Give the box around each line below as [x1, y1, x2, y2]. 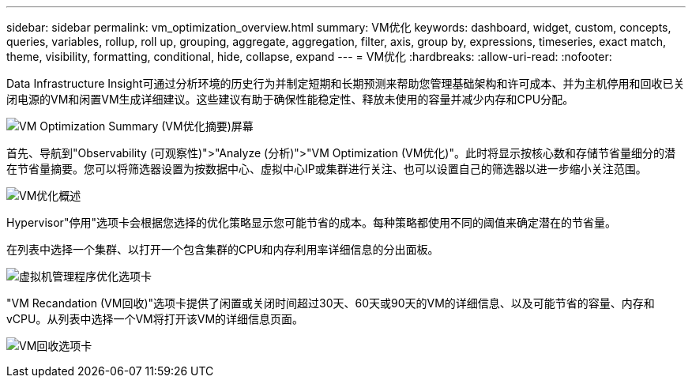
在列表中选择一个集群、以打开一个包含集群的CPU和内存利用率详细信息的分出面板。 [6, 243, 439, 256]
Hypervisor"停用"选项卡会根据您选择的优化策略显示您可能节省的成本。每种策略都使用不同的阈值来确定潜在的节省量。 [6, 216, 616, 229]
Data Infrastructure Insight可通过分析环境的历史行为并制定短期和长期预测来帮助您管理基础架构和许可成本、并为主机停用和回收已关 [6, 77, 685, 90]
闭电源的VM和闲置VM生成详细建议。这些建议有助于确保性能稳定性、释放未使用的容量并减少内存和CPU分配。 [6, 92, 574, 106]
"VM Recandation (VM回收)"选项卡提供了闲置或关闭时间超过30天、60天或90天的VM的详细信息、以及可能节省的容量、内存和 [6, 296, 655, 310]
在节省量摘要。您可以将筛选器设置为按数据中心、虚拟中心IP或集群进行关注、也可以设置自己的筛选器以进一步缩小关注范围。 [6, 162, 647, 175]
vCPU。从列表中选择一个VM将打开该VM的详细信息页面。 [6, 312, 304, 326]
